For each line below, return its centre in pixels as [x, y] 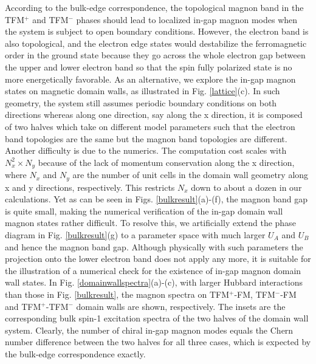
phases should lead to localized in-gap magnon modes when [187, 19]
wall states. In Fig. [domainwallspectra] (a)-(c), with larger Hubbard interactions [154, 282]
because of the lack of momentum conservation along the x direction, [166, 162]
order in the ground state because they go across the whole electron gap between [155, 55]
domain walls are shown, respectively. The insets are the [181, 306]
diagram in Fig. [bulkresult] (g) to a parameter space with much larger [135, 235]
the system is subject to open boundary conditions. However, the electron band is [157, 31]
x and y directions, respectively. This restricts [90, 187]
